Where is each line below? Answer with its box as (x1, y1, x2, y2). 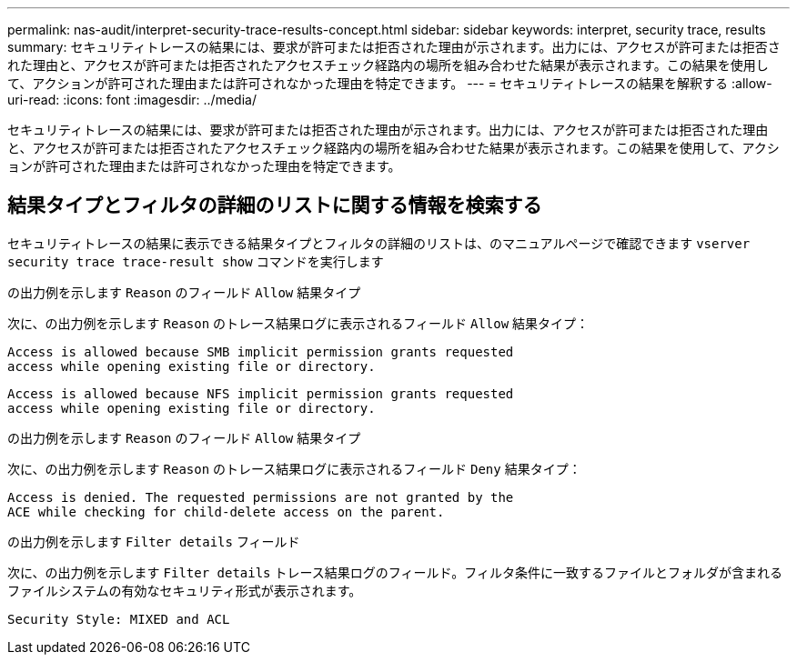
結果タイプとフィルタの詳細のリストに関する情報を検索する (7, 194, 542, 217)
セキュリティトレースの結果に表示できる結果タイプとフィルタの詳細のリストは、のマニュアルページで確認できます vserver (7, 235, 751, 251)
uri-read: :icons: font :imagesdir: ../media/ (7, 92, 257, 107)
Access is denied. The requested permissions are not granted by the (7, 489, 514, 505)
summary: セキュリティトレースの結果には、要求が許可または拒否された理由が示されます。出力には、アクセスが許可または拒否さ (7, 39, 781, 55)
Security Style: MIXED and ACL (7, 611, 230, 627)
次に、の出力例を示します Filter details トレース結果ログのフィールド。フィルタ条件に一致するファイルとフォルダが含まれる (7, 564, 782, 580)
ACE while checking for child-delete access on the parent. (7, 504, 445, 519)
